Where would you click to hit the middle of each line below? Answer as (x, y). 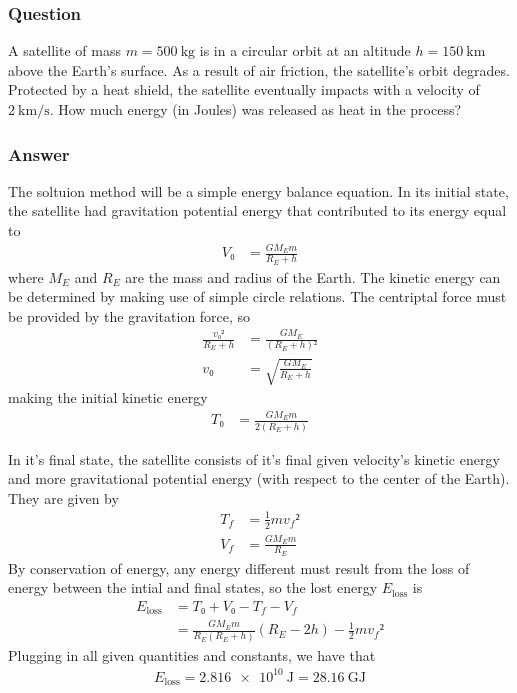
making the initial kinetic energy (108, 397)
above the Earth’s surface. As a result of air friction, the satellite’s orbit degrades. (259, 69)
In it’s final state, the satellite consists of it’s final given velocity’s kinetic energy (254, 458)
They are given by (63, 497)
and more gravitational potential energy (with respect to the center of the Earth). (259, 478)
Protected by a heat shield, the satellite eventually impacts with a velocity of (244, 89)
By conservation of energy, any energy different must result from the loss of (239, 567)
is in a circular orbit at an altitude (305, 50)
